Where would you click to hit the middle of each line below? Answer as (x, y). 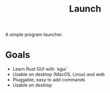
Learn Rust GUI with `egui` (40, 69)
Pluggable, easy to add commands (49, 80)
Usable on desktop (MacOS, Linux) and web (59, 74)
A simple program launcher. (34, 35)
